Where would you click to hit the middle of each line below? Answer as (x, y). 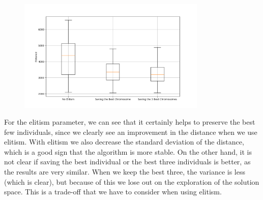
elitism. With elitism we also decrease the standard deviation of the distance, (124, 142)
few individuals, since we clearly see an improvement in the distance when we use (131, 132)
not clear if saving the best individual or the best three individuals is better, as (127, 162)
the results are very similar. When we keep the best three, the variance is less (125, 172)
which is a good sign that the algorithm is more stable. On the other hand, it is (128, 151)
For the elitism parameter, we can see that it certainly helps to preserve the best (130, 122)
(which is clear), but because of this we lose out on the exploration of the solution (132, 181)
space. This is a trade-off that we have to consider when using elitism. (113, 192)
